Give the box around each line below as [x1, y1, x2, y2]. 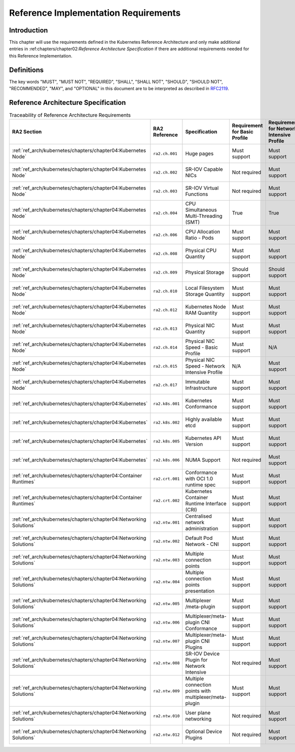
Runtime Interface [185, 500, 227, 507]
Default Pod [185, 534, 213, 541]
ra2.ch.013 [153, 326, 177, 331]
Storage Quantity [185, 291, 225, 298]
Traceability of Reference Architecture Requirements [9, 112, 131, 119]
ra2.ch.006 [153, 232, 177, 237]
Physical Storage [185, 269, 225, 276]
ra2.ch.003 [153, 188, 177, 194]
